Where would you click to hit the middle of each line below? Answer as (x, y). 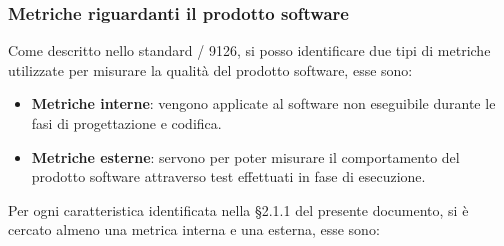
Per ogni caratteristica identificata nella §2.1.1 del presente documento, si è (238, 209)
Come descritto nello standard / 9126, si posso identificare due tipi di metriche (249, 50)
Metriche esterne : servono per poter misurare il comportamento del (245, 156)
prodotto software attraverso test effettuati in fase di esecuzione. (228, 176)
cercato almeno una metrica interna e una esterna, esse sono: (194, 229)
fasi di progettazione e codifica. (126, 123)
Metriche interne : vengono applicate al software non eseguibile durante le (263, 103)
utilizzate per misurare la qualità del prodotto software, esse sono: (210, 69)
